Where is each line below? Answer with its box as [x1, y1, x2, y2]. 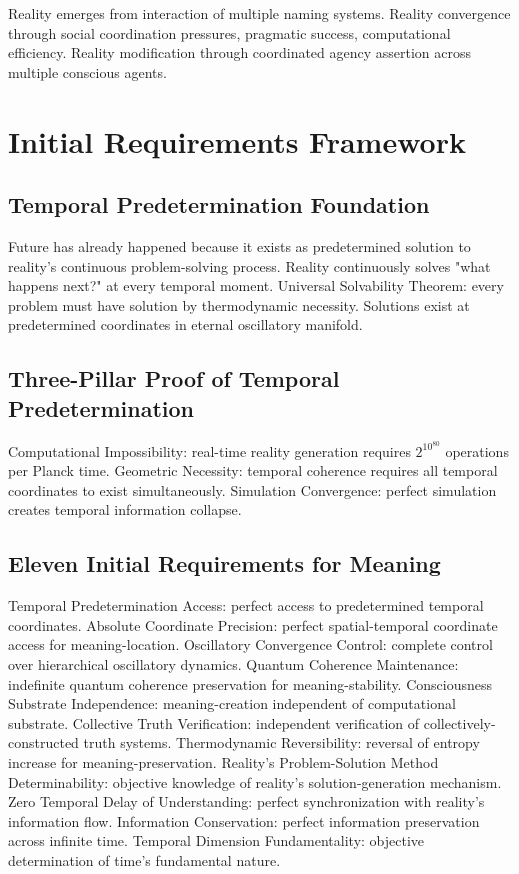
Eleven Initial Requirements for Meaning [8, 548, 441, 579]
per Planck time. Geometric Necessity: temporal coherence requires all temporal [8, 460, 498, 481]
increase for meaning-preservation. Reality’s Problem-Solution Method [8, 751, 439, 772]
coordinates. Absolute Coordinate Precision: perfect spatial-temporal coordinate [8, 614, 498, 635]
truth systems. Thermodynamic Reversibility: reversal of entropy [83, 732, 480, 753]
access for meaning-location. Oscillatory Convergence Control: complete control [8, 634, 493, 655]
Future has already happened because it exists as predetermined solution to [8, 235, 471, 256]
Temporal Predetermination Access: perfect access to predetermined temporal [8, 595, 484, 616]
